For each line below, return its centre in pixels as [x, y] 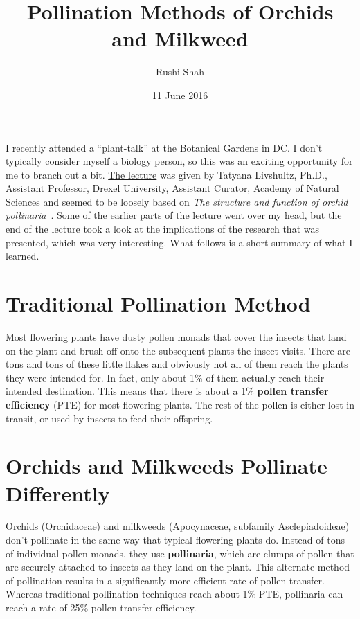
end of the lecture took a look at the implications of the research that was [162, 229]
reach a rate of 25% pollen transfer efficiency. [101, 607]
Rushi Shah [180, 72]
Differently [58, 493]
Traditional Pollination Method [158, 304]
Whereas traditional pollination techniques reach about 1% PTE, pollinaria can [174, 594]
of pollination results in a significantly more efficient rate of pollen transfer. [165, 580]
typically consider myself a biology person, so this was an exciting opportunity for [179, 161]
